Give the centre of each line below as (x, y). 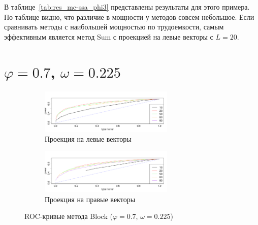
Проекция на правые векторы (90, 199)
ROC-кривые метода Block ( (69, 216)
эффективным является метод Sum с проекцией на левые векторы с (109, 36)
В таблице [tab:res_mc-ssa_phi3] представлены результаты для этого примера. (127, 7)
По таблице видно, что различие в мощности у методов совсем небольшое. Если (129, 17)
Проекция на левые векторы (88, 139)
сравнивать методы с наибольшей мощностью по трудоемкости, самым (114, 27)
